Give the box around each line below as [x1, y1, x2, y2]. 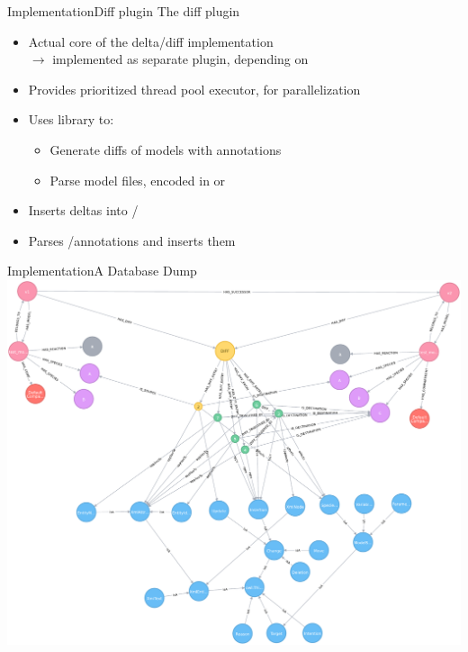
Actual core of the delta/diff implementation [28, 32, 274, 50]
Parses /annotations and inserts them [28, 231, 236, 249]
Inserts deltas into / [28, 201, 139, 220]
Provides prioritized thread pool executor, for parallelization [28, 79, 361, 98]
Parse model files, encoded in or [49, 170, 226, 189]
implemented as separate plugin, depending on [52, 50, 309, 68]
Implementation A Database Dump [7, 261, 197, 280]
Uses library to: [28, 110, 114, 129]
